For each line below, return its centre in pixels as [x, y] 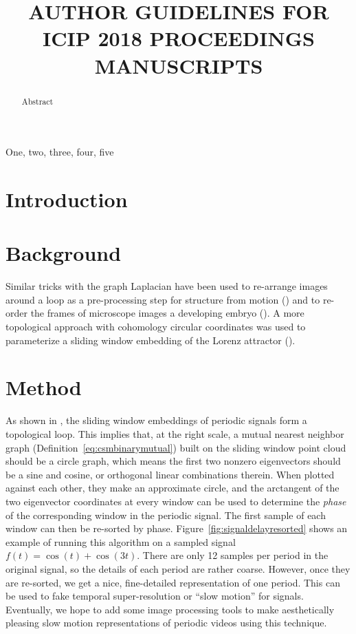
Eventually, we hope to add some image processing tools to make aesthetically [170, 609]
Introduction [67, 199]
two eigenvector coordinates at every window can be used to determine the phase [176, 501]
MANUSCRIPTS [179, 65]
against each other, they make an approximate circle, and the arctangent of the [173, 488]
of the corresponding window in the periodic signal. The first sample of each [166, 515]
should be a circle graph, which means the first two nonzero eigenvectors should [173, 461]
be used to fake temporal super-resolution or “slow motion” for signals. [155, 596]
